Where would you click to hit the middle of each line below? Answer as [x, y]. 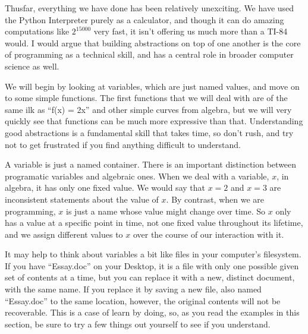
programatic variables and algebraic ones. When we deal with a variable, [137, 176]
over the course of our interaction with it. [208, 234]
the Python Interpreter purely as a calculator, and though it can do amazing [144, 19]
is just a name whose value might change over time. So [166, 211]
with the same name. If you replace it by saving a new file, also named [133, 289]
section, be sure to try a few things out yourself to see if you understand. [138, 324]
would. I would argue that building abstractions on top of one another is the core [153, 42]
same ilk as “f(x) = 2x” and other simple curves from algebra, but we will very [148, 109]
